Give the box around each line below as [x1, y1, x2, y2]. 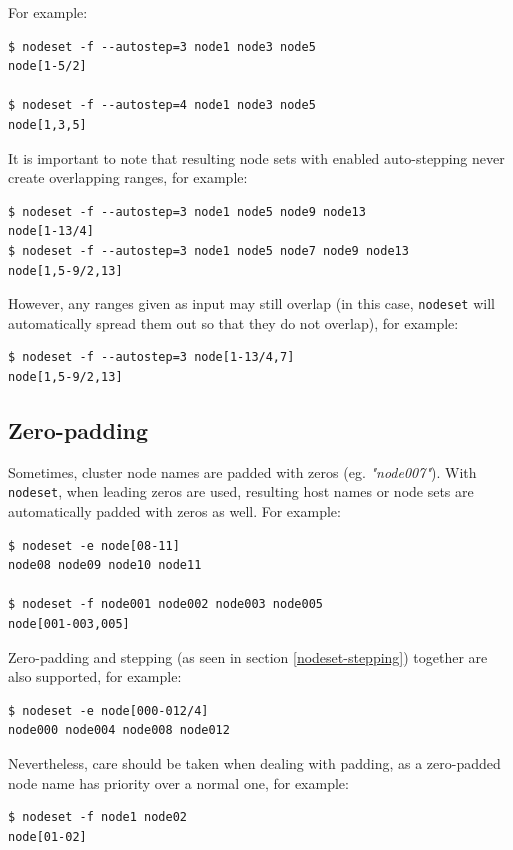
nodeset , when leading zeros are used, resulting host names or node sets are [8, 481, 474, 502]
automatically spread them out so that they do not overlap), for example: [8, 312, 459, 333]
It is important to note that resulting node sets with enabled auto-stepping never [8, 147, 505, 168]
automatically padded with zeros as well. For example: [8, 501, 341, 522]
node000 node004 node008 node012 [8, 723, 230, 738]
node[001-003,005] [8, 616, 130, 631]
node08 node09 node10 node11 [8, 558, 202, 573]
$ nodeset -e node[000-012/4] [8, 703, 209, 718]
